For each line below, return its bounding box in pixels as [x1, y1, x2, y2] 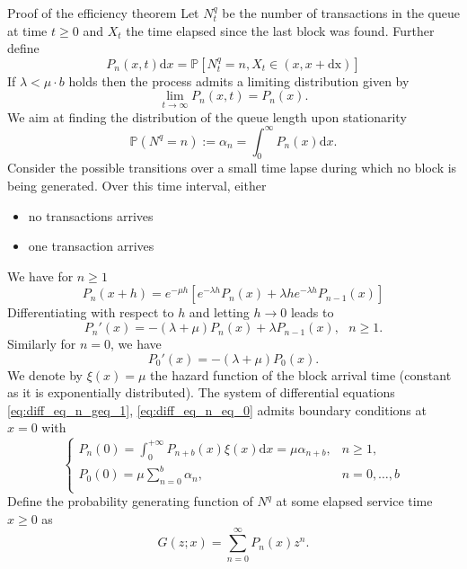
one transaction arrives [28, 236, 154, 255]
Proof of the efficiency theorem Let [7, 4, 199, 22]
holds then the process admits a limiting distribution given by [68, 71, 410, 90]
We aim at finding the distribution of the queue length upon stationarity [7, 107, 407, 126]
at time [7, 21, 48, 40]
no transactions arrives [28, 206, 154, 225]
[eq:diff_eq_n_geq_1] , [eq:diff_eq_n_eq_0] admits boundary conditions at [7, 400, 427, 419]
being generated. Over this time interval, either [7, 176, 267, 195]
